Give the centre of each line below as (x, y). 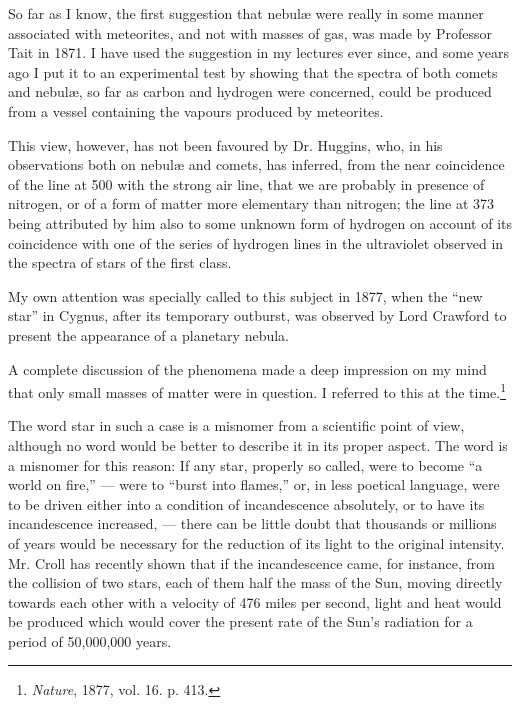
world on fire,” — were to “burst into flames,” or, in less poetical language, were (254, 484)
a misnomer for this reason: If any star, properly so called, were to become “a (245, 464)
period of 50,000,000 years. (90, 640)
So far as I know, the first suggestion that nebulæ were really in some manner (246, 13)
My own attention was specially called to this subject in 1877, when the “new (245, 295)
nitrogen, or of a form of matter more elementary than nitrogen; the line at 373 (251, 203)
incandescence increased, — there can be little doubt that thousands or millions (252, 523)
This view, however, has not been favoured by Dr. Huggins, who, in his (225, 144)
